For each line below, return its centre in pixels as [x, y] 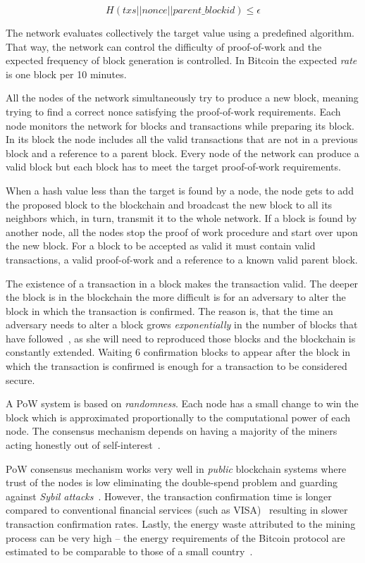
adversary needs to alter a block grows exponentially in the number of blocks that [182, 324]
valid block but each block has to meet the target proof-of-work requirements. [173, 167]
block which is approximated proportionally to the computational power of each [178, 417]
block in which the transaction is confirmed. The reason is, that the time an [169, 310]
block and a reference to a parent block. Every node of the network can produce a [182, 153]
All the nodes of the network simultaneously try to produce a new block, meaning [182, 98]
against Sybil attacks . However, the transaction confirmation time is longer [169, 496]
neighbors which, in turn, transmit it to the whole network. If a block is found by [181, 218]
